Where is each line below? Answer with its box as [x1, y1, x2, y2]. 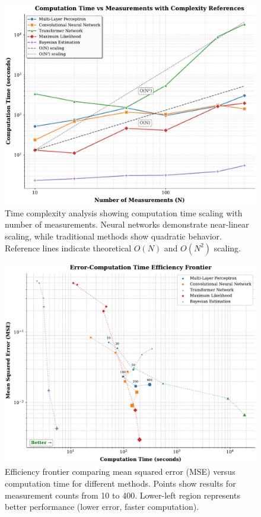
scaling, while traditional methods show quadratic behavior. [5, 230, 222, 242]
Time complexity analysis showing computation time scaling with [5, 206, 243, 219]
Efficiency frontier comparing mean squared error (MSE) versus [5, 465, 235, 478]
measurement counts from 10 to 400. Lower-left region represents [5, 488, 240, 501]
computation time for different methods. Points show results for [5, 477, 236, 489]
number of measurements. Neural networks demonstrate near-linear [5, 218, 249, 231]
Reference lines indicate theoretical [5, 241, 132, 254]
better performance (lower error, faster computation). [5, 500, 199, 513]
